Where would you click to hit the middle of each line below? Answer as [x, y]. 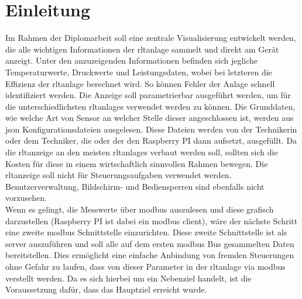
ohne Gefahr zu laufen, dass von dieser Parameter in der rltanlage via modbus [145, 266]
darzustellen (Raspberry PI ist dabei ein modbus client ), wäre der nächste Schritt [152, 220]
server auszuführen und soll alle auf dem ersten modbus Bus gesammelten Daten [150, 243]
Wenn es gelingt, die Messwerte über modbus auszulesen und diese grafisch [140, 209]
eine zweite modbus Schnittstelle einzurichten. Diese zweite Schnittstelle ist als [146, 232]
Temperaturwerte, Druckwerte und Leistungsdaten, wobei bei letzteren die [139, 72]
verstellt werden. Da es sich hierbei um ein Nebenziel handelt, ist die [128, 278]
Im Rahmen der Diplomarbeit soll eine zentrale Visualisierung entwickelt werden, [151, 38]
